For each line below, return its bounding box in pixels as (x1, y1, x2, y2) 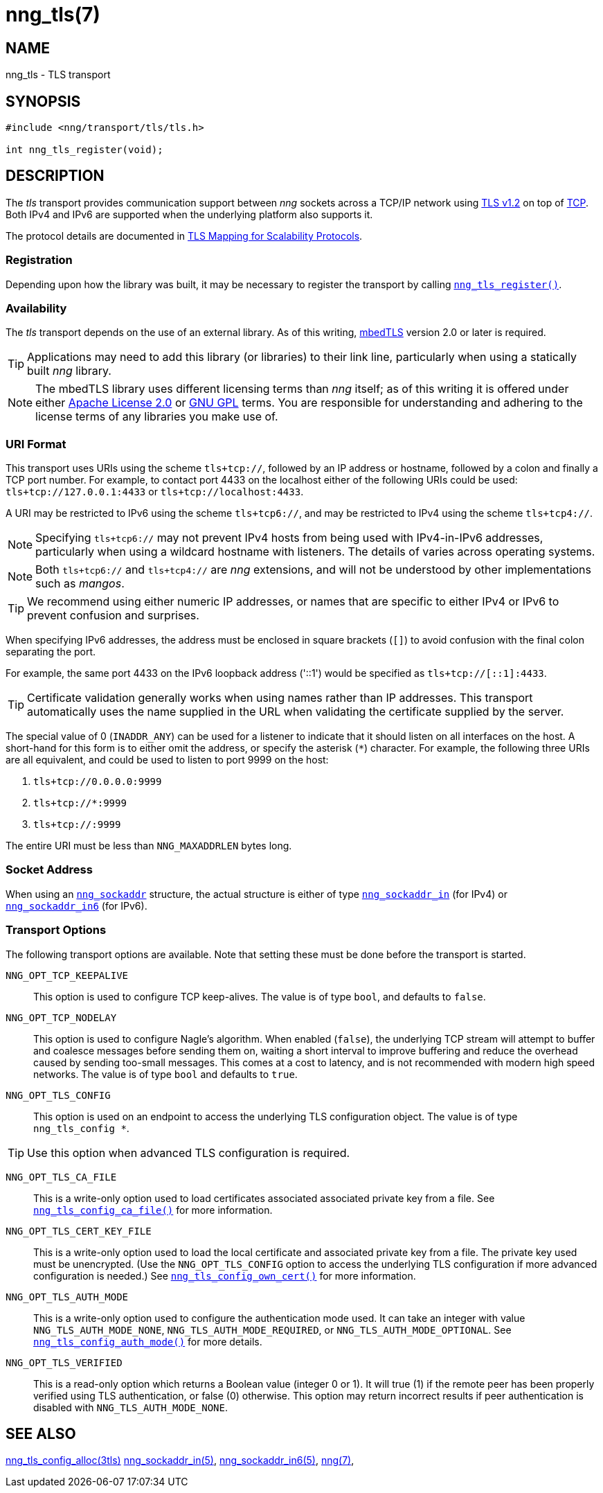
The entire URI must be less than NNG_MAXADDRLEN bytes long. (6, 840, 292, 852)
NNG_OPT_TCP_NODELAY (6, 1011, 117, 1023)
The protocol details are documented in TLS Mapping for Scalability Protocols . (6, 229, 363, 242)
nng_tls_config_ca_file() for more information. (33, 1203, 273, 1216)
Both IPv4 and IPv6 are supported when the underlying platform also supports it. (6, 208, 373, 220)
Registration (6, 253, 73, 267)
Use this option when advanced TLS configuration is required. (27, 1145, 350, 1160)
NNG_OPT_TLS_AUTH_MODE (6, 1291, 129, 1302)
